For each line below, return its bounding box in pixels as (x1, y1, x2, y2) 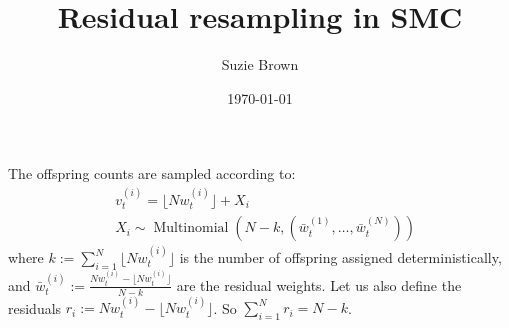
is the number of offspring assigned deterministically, (179, 247, 502, 268)
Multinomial (153, 221, 229, 236)
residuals (8, 297, 62, 318)
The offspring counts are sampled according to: (8, 163, 296, 184)
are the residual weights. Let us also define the (176, 274, 462, 295)
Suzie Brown (221, 54, 299, 75)
